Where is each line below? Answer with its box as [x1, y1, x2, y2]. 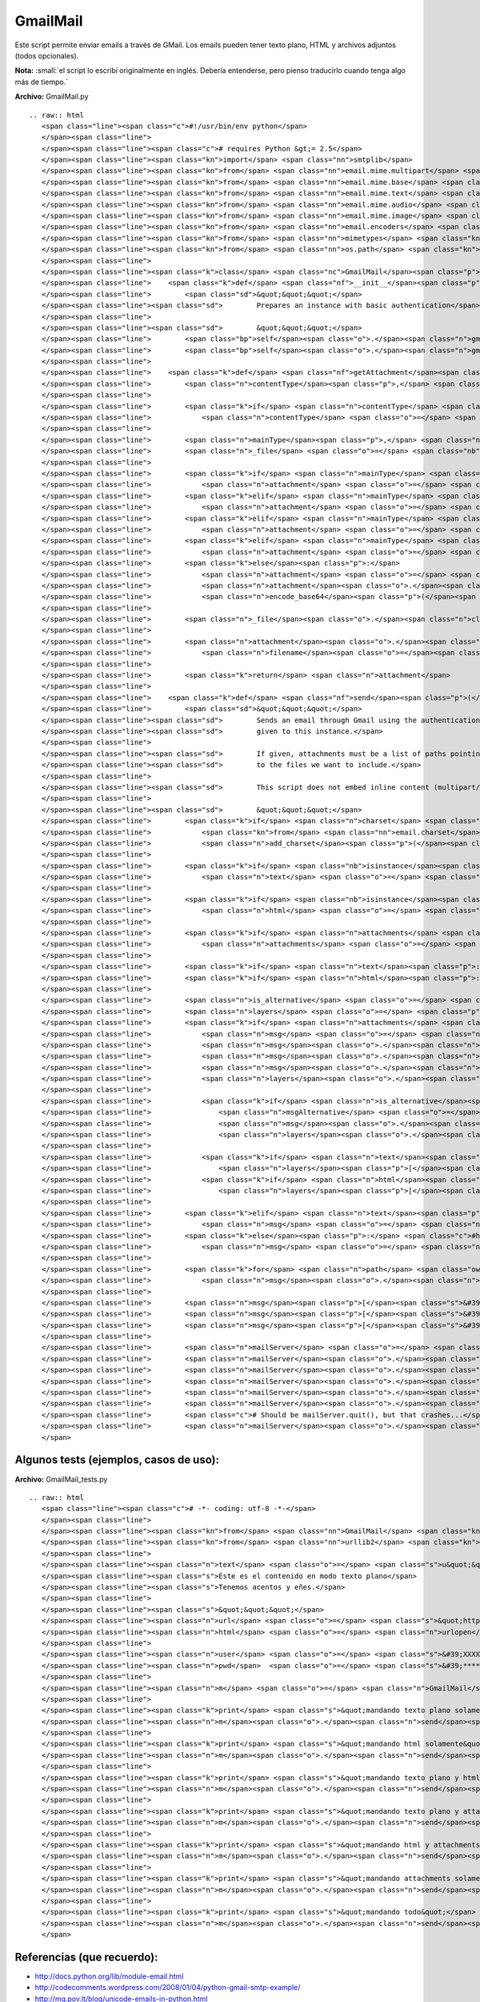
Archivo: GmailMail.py [14, 92, 89, 102]
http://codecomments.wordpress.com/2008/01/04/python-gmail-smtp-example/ [34, 1983, 301, 1992]
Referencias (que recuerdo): [14, 1950, 158, 1964]
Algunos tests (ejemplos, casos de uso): [14, 1453, 220, 1467]
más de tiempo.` [14, 77, 69, 86]
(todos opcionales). [14, 50, 79, 60]
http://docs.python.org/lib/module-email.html [34, 1972, 184, 1981]
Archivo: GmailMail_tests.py [14, 1474, 108, 1484]
